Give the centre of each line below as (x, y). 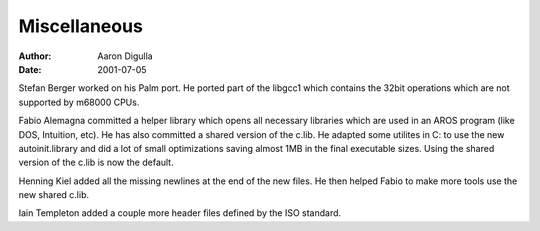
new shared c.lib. (54, 195)
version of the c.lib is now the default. (96, 162)
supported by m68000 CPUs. (79, 102)
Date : (30, 69)
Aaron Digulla (125, 56)
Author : (35, 56)
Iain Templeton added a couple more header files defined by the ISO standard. (180, 213)
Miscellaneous (81, 26)
